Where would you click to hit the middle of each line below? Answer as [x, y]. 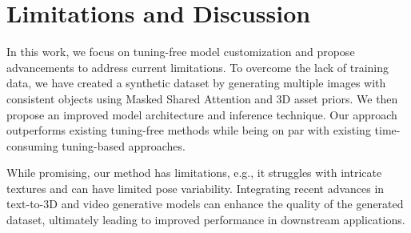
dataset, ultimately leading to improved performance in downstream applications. [206, 220]
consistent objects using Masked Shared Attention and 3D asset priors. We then [202, 98]
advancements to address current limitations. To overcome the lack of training [198, 67]
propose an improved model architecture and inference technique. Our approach [202, 114]
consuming [32, 145]
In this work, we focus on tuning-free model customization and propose [181, 52]
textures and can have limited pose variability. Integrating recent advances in [196, 188]
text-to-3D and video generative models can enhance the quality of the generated [205, 204]
